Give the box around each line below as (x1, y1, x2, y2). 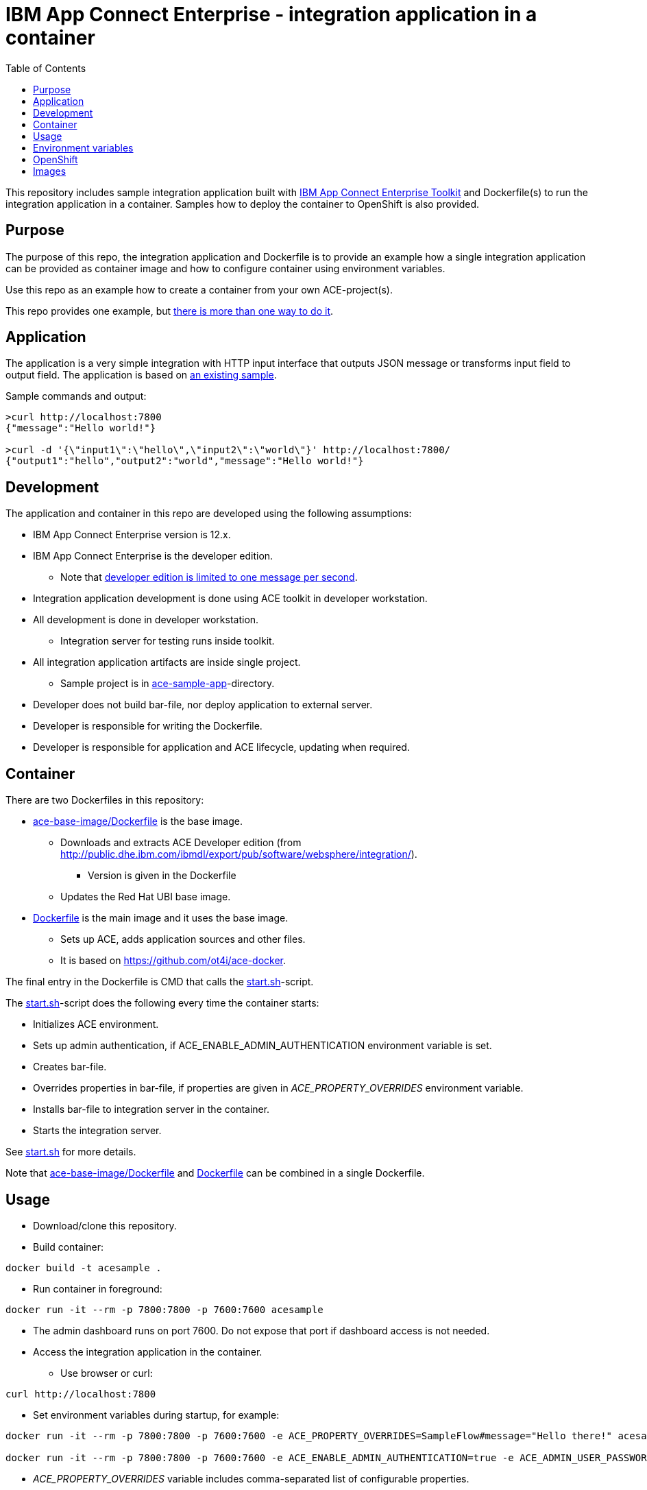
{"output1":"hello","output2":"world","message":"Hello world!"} (5, 455, 364, 467)
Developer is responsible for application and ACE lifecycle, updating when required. (33, 741, 410, 754)
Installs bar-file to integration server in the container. (33, 1103, 270, 1116)
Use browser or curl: (60, 1367, 153, 1379)
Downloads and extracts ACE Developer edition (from (60, 837, 302, 849)
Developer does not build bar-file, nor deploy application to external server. (33, 699, 373, 711)
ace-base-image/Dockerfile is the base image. (33, 815, 243, 828)
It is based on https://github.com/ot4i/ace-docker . (60, 954, 286, 967)
